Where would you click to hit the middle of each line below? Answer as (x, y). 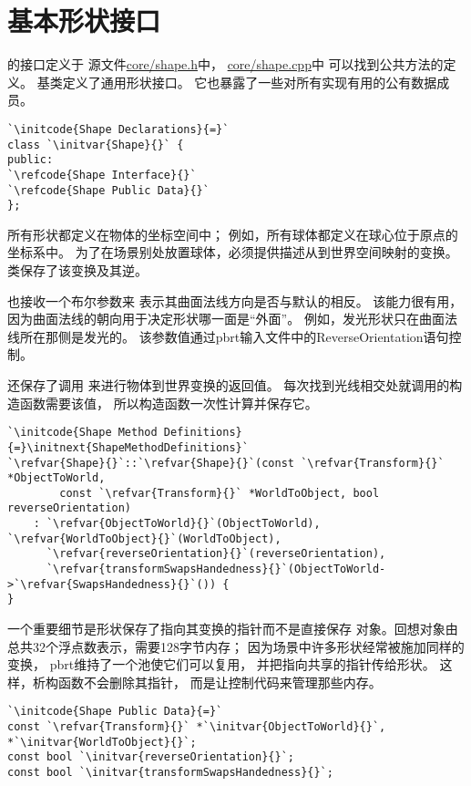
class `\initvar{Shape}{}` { (96, 145)
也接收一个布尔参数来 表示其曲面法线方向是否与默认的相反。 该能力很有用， (235, 300)
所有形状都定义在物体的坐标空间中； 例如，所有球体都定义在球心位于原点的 (233, 234)
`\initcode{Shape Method (82, 433)
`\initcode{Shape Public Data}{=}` (115, 712)
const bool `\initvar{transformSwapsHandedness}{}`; (170, 773)
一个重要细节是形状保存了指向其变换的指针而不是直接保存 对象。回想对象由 (233, 629)
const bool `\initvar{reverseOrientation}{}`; (151, 757)
